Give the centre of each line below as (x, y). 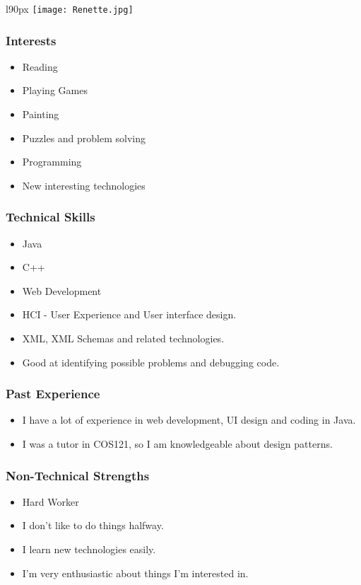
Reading (40, 66)
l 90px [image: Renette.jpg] (70, 8)
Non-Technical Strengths (78, 475)
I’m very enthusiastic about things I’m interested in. (135, 573)
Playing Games (55, 90)
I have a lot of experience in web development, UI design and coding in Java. (189, 420)
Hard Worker (51, 501)
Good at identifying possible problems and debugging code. (151, 362)
